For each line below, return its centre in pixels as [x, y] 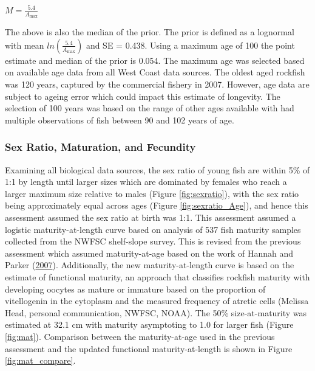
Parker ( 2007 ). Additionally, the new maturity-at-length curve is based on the [150, 265]
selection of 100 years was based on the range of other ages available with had [150, 108]
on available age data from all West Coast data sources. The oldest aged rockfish [155, 72]
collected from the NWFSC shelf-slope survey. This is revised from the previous [153, 241]
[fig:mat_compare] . [40, 360]
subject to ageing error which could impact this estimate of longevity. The [143, 96]
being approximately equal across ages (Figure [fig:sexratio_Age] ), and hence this [157, 205]
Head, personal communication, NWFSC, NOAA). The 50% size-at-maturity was [156, 312]
